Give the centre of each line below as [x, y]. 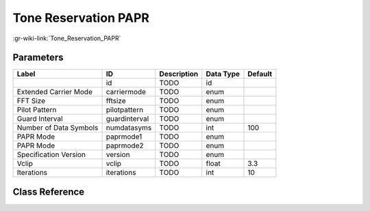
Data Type [223, 74]
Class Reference [49, 192]
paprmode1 [124, 137]
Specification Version [51, 155]
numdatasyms [129, 128]
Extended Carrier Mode [54, 92]
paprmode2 [125, 145]
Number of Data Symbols [58, 128]
